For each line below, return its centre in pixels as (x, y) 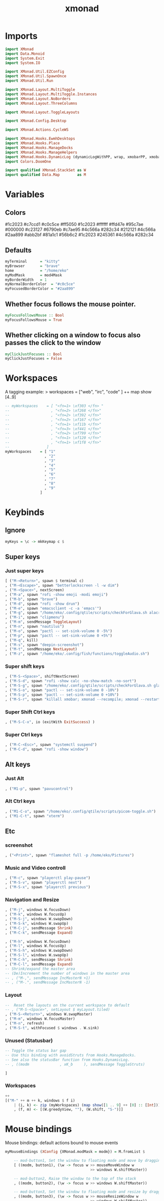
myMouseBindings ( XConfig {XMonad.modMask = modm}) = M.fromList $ (75, 1152)
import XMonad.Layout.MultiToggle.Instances (51, 94)
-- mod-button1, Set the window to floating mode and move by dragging (88, 1161)
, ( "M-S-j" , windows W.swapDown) (39, 919)
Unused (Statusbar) (29, 1040)
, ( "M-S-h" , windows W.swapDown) (39, 951)
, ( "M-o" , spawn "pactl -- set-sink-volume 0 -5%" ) (59, 631)
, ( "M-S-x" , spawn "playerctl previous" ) (48, 887)
